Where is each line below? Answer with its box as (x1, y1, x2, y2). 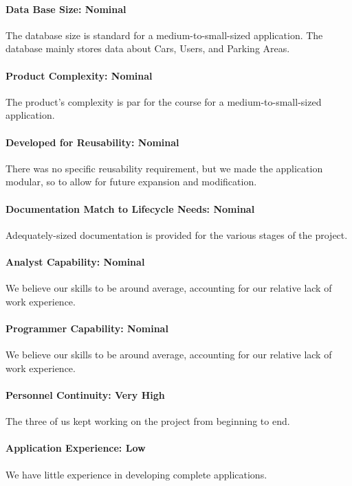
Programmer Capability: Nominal (5, 321, 168, 335)
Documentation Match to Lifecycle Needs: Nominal (5, 201, 255, 216)
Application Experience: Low (5, 441, 146, 455)
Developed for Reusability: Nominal (5, 135, 179, 149)
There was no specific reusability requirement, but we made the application (5, 161, 323, 175)
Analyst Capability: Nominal (5, 254, 145, 268)
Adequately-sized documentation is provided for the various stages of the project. (5, 227, 348, 242)
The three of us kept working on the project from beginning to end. (5, 414, 290, 428)
